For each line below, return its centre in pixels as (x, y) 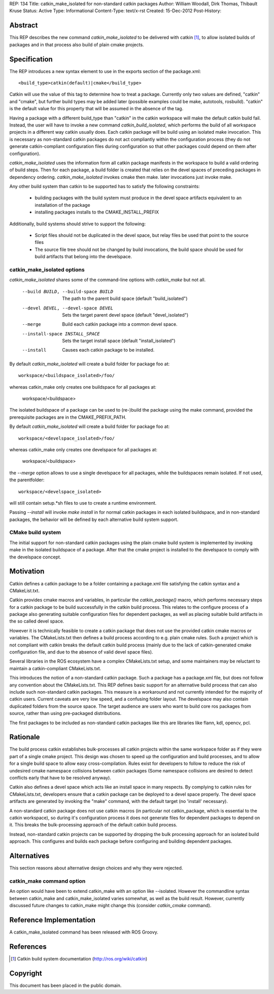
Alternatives (29, 856)
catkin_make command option (47, 881)
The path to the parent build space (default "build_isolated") (125, 299)
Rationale (25, 737)
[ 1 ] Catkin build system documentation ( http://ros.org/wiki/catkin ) (79, 958)
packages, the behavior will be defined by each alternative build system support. (94, 519)
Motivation (27, 571)
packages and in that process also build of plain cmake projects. (77, 44)
